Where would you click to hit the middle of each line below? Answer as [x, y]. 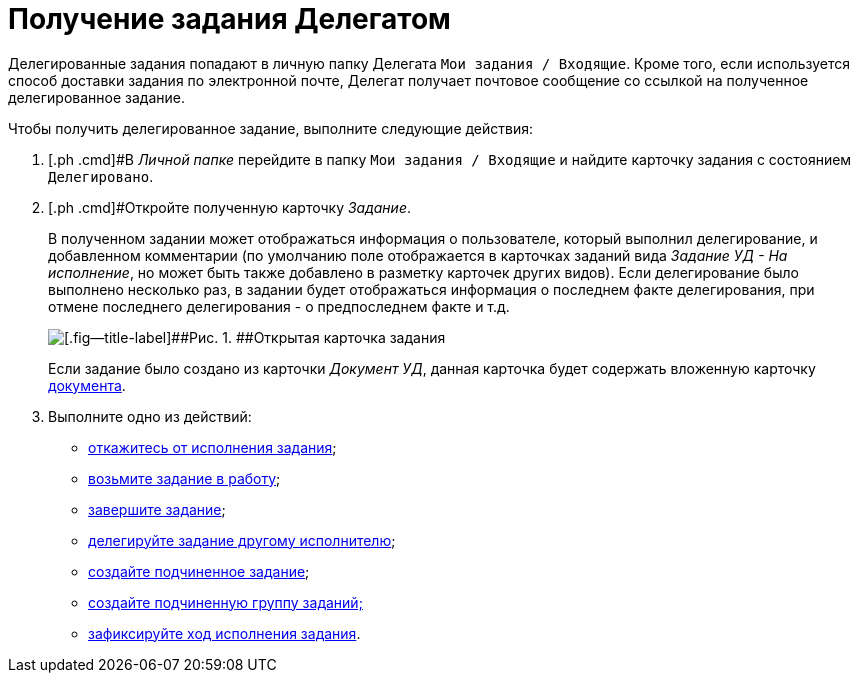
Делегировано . [101, 176]
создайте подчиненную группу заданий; [225, 602]
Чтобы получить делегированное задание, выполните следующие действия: [271, 128]
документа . [87, 385]
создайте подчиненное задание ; [199, 571]
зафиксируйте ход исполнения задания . [224, 633]
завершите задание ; [157, 509]
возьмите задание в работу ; [184, 478]
